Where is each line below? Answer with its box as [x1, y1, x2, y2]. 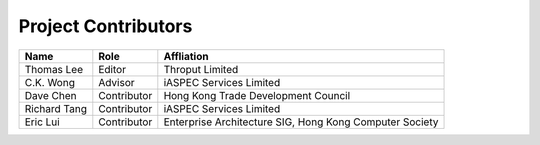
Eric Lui [24, 115, 60, 129]
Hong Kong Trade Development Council [163, 88, 351, 102]
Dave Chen [24, 88, 77, 102]
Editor [98, 62, 127, 76]
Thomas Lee [24, 62, 84, 76]
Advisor [98, 75, 135, 89]
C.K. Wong [24, 75, 75, 89]
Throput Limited [163, 62, 239, 76]
